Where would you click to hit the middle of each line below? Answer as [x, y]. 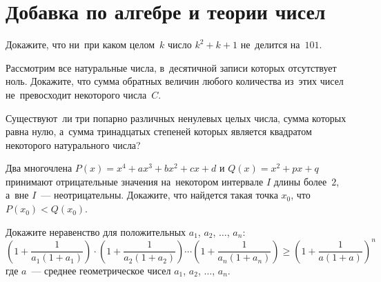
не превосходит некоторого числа [76, 94]
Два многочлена [39, 168]
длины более [300, 181]
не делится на [270, 44]
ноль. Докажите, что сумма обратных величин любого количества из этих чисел [175, 81]
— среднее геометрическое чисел [101, 270]
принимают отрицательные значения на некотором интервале [135, 181]
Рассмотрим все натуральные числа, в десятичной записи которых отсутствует [171, 67]
